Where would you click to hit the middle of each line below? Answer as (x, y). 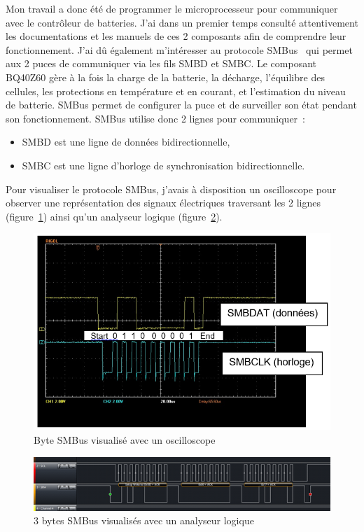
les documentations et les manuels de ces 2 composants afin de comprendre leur (176, 36)
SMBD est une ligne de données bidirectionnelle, (126, 142)
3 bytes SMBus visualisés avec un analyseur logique (144, 520)
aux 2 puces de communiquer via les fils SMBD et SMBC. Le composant (161, 63)
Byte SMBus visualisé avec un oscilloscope (125, 439)
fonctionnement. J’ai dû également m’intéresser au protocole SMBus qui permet (179, 49)
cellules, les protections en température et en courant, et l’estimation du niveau (176, 91)
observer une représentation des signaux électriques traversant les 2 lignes (163, 203)
